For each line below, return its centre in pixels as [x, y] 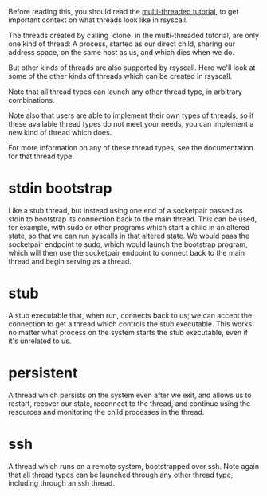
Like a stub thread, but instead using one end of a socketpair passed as [126, 210]
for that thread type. [41, 156]
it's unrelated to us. [40, 341]
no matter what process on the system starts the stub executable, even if [128, 332]
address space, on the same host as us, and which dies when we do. [122, 52]
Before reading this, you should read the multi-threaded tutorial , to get [124, 12]
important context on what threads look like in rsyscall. [98, 20]
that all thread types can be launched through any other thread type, [121, 475]
